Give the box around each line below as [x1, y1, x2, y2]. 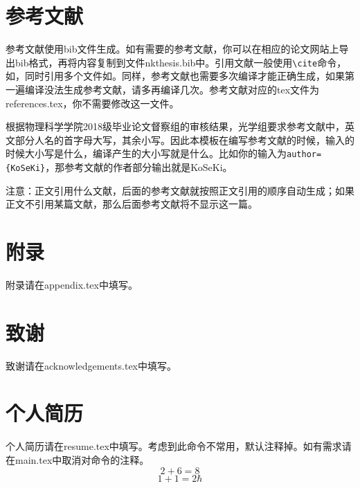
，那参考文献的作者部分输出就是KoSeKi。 [45, 160, 233, 174]
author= [287, 150, 322, 160]
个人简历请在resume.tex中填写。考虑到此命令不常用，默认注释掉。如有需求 [6, 439, 342, 453]
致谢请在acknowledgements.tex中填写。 [6, 358, 177, 372]
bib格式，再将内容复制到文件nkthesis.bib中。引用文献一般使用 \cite [15, 55, 318, 69]
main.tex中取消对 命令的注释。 [15, 453, 150, 467]
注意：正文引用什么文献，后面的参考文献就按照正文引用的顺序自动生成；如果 [6, 183, 354, 197]
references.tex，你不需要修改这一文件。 [6, 96, 179, 110]
